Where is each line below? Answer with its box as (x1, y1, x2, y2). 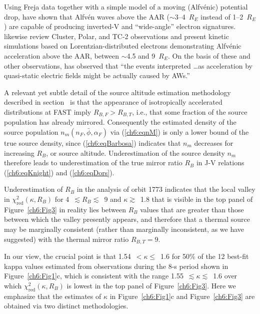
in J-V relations (196, 157, 244, 168)
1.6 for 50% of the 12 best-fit (160, 250, 249, 261)
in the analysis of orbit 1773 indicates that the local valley (76, 184, 255, 194)
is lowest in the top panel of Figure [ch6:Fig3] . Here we (66, 280, 236, 290)
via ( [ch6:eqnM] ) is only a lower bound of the (110, 126, 249, 137)
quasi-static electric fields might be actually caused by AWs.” (4, 70, 190, 81)
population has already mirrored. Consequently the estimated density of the (4, 117, 236, 127)
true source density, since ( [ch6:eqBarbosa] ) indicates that (4, 137, 181, 148)
